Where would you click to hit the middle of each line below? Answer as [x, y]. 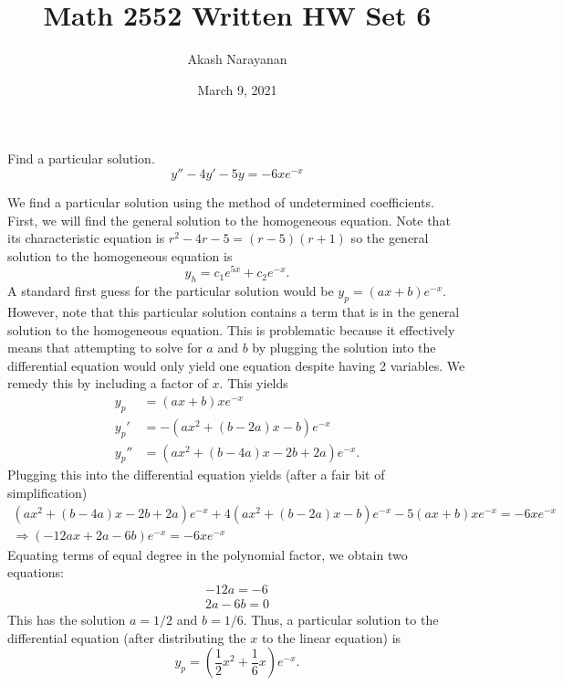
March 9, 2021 [237, 89]
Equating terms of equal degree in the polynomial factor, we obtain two [208, 554]
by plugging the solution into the [344, 348]
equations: [36, 572]
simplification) [47, 492]
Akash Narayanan [237, 59]
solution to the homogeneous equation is [120, 255]
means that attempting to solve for [105, 348]
